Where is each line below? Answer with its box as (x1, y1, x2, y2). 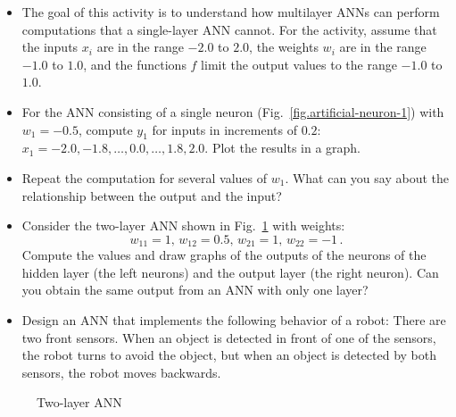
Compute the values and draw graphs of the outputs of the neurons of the (21, 246, 427, 264)
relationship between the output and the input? (21, 186, 282, 204)
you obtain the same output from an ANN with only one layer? (21, 280, 369, 299)
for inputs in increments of (152, 120, 297, 138)
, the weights (249, 38, 319, 56)
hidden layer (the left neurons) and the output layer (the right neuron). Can (21, 263, 439, 281)
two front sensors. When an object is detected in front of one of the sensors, (21, 328, 436, 346)
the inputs (21, 38, 79, 56)
